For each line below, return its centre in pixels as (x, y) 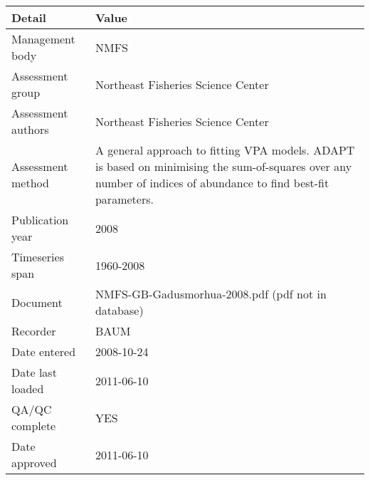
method (30, 183)
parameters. (124, 199)
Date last (34, 372)
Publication (40, 220)
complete (34, 426)
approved (34, 463)
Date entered (44, 351)
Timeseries (38, 257)
